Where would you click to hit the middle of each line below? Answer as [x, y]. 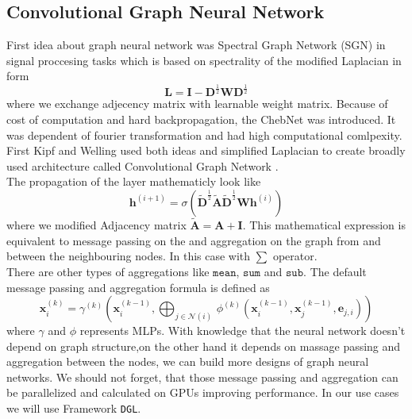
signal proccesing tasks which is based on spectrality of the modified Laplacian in [204, 60]
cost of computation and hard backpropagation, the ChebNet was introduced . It [201, 119]
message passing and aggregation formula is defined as [138, 287]
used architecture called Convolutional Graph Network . [142, 165]
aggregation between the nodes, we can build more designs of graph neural [188, 361]
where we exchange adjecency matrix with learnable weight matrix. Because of [197, 104]
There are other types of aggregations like [108, 271]
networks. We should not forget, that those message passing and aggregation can [202, 377]
